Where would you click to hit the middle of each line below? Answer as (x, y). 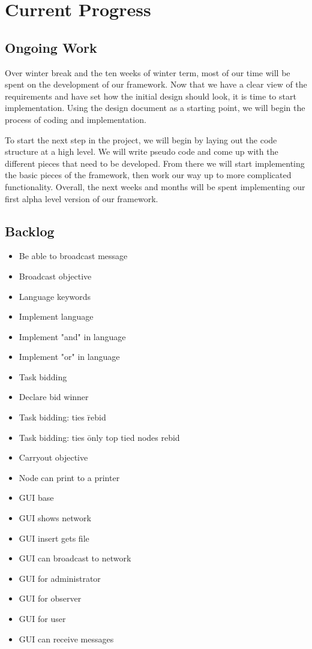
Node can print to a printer (69, 477)
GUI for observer (50, 598)
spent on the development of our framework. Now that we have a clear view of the (156, 84)
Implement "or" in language (69, 357)
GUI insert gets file (54, 538)
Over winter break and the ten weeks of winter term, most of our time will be (148, 72)
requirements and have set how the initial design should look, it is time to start (151, 96)
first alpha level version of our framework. (82, 198)
